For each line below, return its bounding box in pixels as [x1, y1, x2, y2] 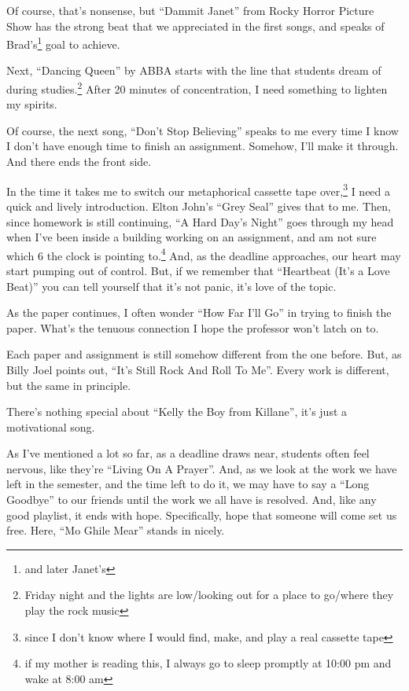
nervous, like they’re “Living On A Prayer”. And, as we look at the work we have [6, 460, 397, 476]
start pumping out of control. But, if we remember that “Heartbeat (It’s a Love [6, 262, 390, 278]
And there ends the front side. [6, 153, 152, 170]
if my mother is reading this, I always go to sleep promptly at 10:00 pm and [24, 655, 392, 671]
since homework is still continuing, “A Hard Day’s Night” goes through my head [6, 213, 394, 230]
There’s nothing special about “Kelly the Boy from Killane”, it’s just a [6, 403, 348, 420]
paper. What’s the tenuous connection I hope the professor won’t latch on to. [6, 319, 379, 336]
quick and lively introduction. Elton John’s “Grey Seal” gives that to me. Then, [6, 197, 391, 214]
